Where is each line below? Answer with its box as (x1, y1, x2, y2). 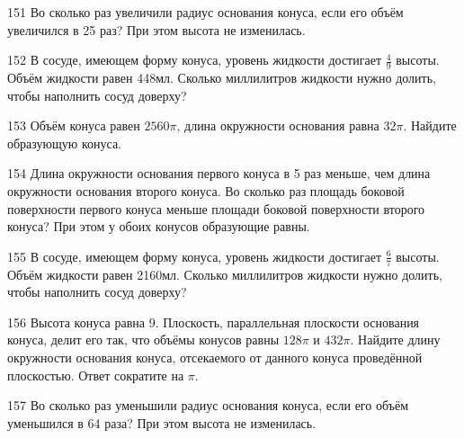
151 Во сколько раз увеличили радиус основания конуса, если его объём (7, 3, 404, 21)
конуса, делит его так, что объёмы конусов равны (7, 330, 280, 349)
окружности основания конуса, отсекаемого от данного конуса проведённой (7, 347, 423, 366)
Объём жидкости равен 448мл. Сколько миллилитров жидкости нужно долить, (7, 68, 436, 87)
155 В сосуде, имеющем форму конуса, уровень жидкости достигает (7, 246, 381, 265)
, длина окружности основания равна (176, 116, 379, 135)
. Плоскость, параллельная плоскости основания (155, 312, 420, 331)
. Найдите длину (350, 330, 441, 349)
